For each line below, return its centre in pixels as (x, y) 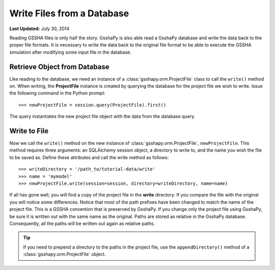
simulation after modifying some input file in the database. (71, 52)
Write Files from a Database (69, 13)
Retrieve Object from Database (59, 67)
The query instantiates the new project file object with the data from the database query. (102, 116)
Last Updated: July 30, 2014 (39, 29)
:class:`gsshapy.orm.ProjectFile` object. (65, 254)
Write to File (29, 131)
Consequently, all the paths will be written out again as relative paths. (82, 224)
